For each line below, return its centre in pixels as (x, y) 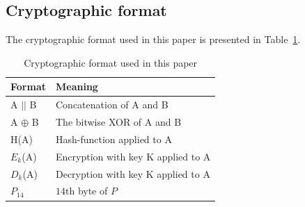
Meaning (77, 86)
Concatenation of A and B (112, 105)
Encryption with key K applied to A (133, 156)
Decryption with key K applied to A (133, 173)
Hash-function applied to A (114, 139)
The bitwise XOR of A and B (118, 122)
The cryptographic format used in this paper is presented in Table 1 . (153, 39)
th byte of (86, 191)
